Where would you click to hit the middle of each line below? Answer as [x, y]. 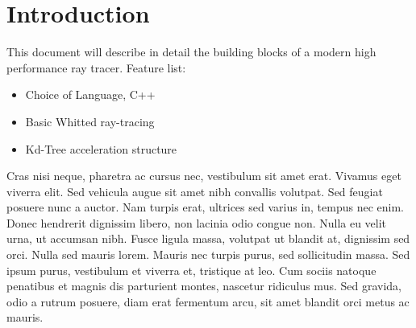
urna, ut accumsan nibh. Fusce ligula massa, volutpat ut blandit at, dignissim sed [208, 238]
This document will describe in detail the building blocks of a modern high [191, 52]
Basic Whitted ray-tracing [90, 121]
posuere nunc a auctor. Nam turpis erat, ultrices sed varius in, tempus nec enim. [206, 207]
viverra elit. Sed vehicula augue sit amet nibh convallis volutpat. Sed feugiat [195, 191]
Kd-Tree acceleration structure [101, 148]
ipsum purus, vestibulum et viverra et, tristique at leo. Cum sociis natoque [191, 270]
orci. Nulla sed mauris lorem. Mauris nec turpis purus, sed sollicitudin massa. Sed [208, 254]
